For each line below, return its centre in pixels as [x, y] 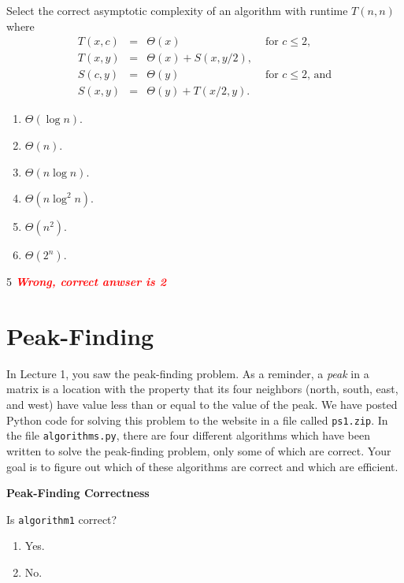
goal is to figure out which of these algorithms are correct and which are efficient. [202, 466]
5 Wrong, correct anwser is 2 [86, 282]
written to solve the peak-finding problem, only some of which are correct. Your [199, 450]
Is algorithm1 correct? [62, 519]
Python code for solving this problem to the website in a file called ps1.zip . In [197, 420]
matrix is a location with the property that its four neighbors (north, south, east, [202, 389]
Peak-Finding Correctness [78, 493]
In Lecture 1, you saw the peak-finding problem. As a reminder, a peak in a [188, 373]
